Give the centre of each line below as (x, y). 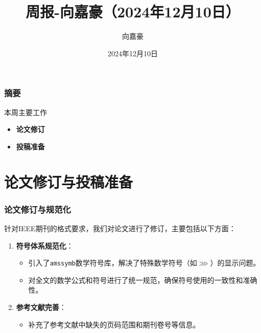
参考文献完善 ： (41, 307)
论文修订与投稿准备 (69, 181)
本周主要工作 (26, 112)
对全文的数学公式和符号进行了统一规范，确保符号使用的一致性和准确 (143, 280)
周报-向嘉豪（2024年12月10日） (133, 12)
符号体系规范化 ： (45, 245)
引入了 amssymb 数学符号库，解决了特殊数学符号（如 (113, 263)
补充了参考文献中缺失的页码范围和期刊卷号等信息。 (114, 324)
